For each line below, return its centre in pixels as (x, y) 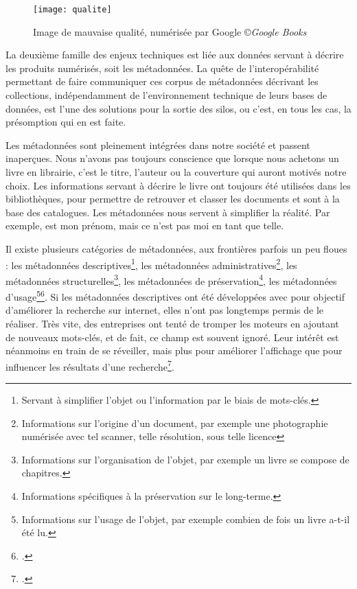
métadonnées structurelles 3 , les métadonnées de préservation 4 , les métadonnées (171, 279)
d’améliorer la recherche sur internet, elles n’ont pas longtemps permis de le (165, 310)
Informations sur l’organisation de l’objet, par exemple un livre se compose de (185, 459)
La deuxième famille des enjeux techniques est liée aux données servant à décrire (175, 55)
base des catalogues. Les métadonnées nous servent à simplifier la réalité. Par (168, 212)
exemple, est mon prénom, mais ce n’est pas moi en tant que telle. (145, 226)
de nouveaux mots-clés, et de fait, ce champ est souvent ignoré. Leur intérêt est (172, 337)
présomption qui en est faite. (66, 122)
